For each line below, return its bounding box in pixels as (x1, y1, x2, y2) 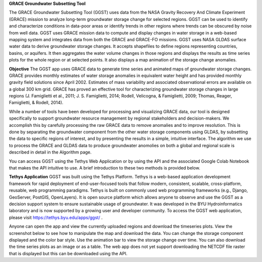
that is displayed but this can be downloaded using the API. (9, 250, 128, 256)
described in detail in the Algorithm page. (9, 149, 92, 155)
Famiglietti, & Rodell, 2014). (9, 100, 64, 106)
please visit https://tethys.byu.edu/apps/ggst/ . (9, 215, 103, 220)
